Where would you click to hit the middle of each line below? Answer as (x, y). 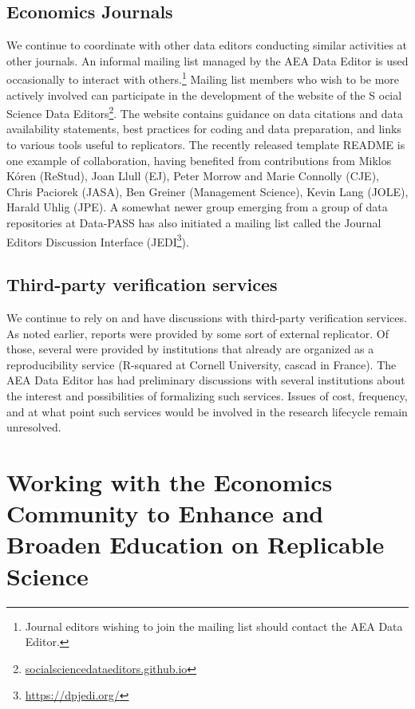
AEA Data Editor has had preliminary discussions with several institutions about (206, 380)
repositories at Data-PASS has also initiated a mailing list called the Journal (194, 223)
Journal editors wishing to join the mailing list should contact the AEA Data (214, 626)
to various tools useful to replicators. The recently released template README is (206, 145)
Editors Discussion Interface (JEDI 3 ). (98, 240)
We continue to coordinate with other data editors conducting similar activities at (207, 45)
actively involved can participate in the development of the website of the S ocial (204, 95)
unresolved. (34, 427)
